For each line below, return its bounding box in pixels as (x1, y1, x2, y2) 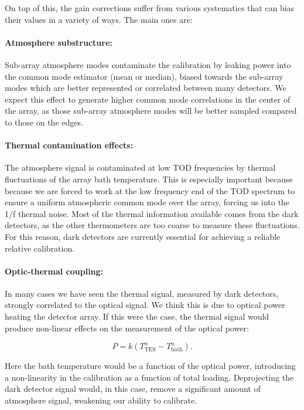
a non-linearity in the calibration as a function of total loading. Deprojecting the (5, 371, 294, 383)
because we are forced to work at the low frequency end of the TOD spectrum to (5, 184, 295, 196)
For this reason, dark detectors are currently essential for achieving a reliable (5, 230, 281, 242)
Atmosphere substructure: (5, 36, 112, 48)
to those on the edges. (5, 116, 83, 128)
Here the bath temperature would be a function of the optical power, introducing (5, 360, 296, 372)
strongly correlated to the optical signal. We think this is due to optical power (5, 299, 285, 311)
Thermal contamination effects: (5, 139, 134, 151)
